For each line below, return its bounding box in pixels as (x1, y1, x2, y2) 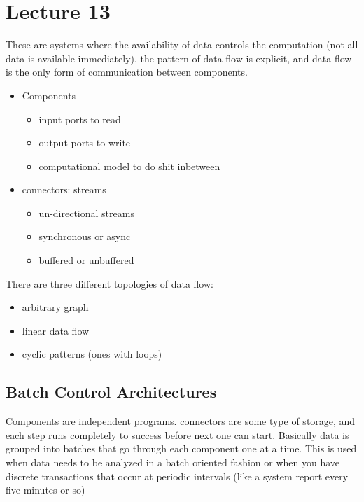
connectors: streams (22, 182, 106, 197)
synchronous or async (38, 229, 131, 244)
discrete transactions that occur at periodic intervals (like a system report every (6, 468, 349, 483)
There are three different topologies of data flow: (6, 276, 213, 291)
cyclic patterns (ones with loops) (22, 347, 162, 361)
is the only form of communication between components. (6, 64, 248, 79)
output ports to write (38, 135, 131, 150)
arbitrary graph (22, 300, 89, 314)
